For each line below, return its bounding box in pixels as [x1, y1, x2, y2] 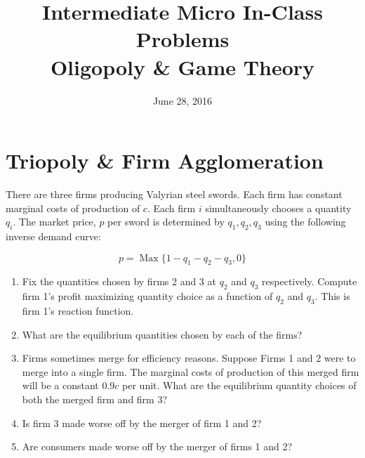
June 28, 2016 [152, 93, 213, 107]
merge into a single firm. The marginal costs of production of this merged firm [22, 364, 359, 379]
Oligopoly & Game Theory [50, 52, 315, 81]
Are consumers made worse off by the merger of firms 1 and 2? [22, 439, 293, 454]
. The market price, [13, 214, 96, 229]
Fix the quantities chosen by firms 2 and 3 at [22, 274, 216, 289]
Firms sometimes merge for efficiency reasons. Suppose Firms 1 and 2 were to [22, 351, 356, 365]
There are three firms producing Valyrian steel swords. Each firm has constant [6, 187, 343, 202]
